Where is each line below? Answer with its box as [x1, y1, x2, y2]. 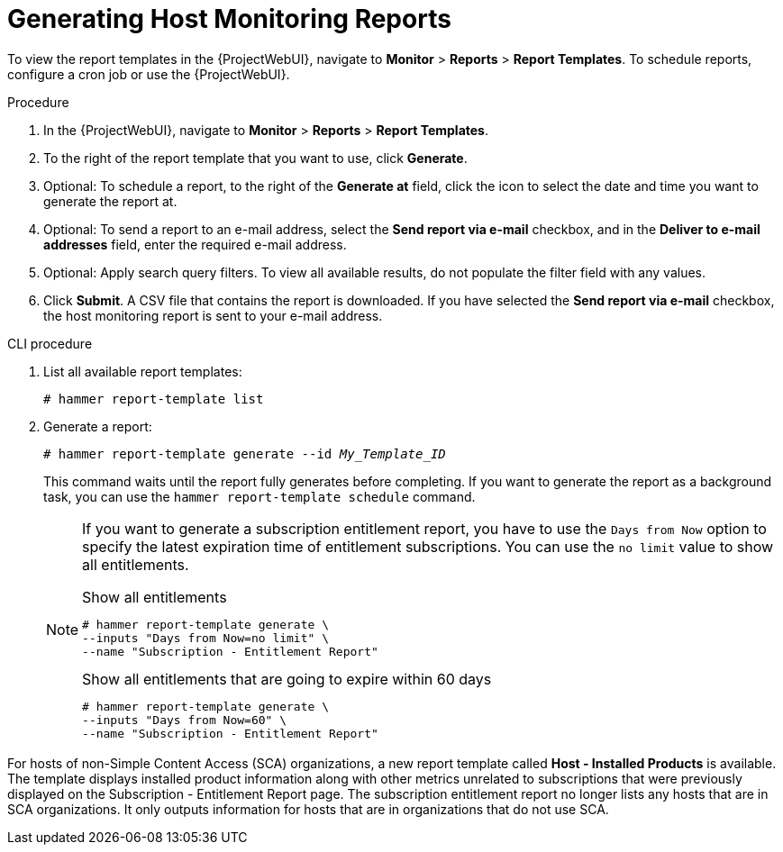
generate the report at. [43, 193, 178, 209]
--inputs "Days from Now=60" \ [82, 712, 287, 727]
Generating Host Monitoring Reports [7, 4, 451, 34]
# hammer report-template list [43, 391, 264, 406]
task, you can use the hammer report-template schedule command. [43, 488, 476, 504]
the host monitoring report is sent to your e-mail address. [43, 307, 383, 323]
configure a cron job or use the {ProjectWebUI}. [7, 66, 290, 82]
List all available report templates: [43, 363, 242, 379]
